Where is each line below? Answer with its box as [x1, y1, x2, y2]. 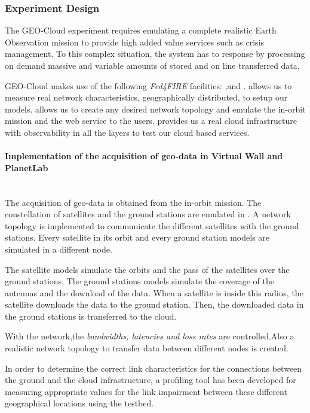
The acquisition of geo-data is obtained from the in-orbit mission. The [5, 196, 262, 208]
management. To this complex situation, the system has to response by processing [5, 47, 305, 60]
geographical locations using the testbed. [5, 397, 154, 409]
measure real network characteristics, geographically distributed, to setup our [5, 91, 288, 104]
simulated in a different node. [5, 242, 112, 255]
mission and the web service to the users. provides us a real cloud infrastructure [5, 114, 297, 127]
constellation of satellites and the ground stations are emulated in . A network [5, 208, 291, 220]
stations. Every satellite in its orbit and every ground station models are [5, 231, 270, 244]
